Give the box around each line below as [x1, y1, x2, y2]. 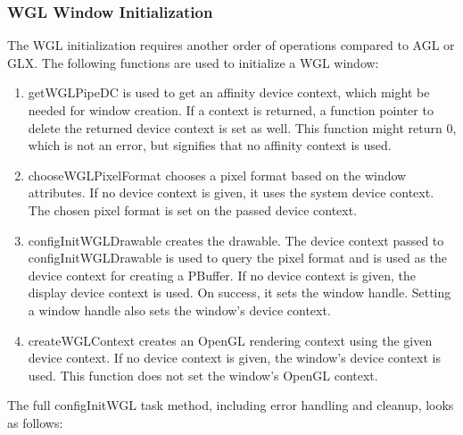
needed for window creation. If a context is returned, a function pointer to [28, 101, 434, 119]
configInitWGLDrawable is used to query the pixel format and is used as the [28, 248, 448, 267]
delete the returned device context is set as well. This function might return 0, [28, 118, 457, 137]
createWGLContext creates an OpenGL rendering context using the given [28, 330, 433, 349]
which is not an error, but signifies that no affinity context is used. [28, 136, 392, 155]
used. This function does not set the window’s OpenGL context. [28, 365, 378, 384]
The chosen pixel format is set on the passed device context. [28, 200, 358, 219]
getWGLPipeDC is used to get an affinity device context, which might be [28, 83, 430, 102]
